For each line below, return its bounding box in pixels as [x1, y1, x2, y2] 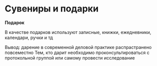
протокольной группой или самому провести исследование [5, 54, 135, 60]
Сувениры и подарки [5, 3, 99, 14]
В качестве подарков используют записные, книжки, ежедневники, [5, 29, 151, 35]
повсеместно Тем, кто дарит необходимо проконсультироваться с [5, 49, 150, 55]
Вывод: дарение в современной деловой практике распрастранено [5, 44, 152, 50]
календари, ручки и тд [5, 34, 54, 40]
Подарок [5, 19, 25, 25]
